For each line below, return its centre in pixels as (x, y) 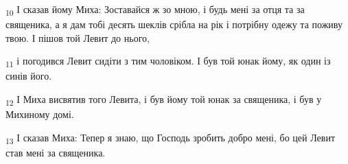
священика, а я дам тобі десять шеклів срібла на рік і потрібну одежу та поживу (174, 24)
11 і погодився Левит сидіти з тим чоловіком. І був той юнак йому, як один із (168, 62)
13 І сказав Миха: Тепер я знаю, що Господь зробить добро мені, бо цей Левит (171, 138)
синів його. (29, 76)
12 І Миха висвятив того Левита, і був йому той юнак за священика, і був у (164, 100)
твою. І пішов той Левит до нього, (78, 37)
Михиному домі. (40, 114)
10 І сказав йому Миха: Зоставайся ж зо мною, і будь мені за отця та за (155, 10)
